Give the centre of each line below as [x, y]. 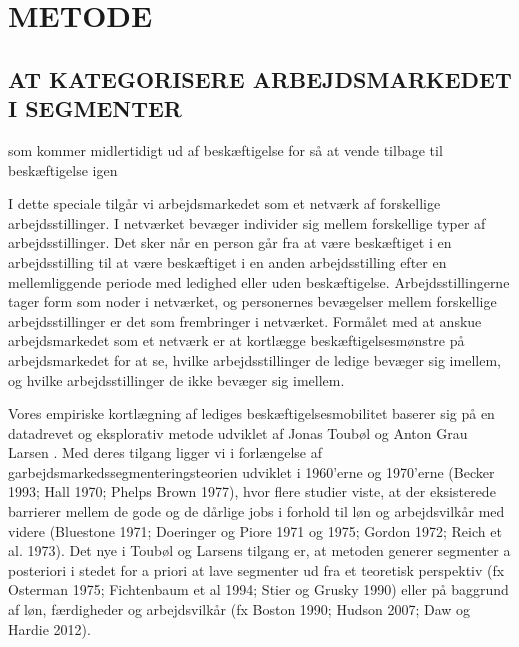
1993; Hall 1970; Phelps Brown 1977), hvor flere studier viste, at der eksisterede [252, 491]
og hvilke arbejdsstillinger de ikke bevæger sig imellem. [176, 379]
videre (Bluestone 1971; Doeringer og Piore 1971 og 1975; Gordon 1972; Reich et [255, 530]
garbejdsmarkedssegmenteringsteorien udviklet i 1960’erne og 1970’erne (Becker [251, 471]
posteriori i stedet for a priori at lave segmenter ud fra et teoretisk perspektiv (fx [256, 569]
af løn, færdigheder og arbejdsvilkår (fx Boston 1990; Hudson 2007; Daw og [239, 609]
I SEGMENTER [95, 108]
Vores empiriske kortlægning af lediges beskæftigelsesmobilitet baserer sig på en [251, 413]
